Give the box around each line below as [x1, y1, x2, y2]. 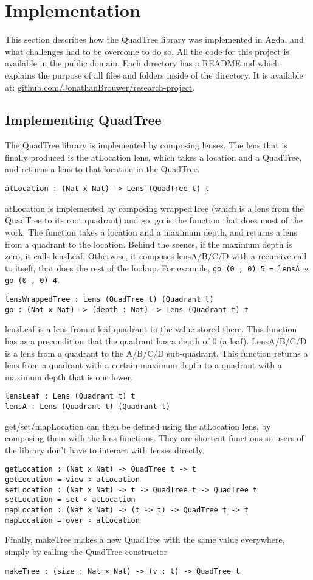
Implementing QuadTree [5, 110, 162, 129]
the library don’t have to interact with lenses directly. [5, 443, 205, 456]
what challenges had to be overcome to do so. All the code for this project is [5, 44, 289, 57]
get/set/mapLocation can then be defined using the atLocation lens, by [5, 419, 271, 432]
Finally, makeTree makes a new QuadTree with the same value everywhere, [5, 533, 285, 546]
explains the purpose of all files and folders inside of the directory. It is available [5, 68, 303, 81]
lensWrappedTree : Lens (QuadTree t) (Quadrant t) [5, 295, 214, 304]
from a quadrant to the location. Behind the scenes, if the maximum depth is [5, 237, 292, 250]
